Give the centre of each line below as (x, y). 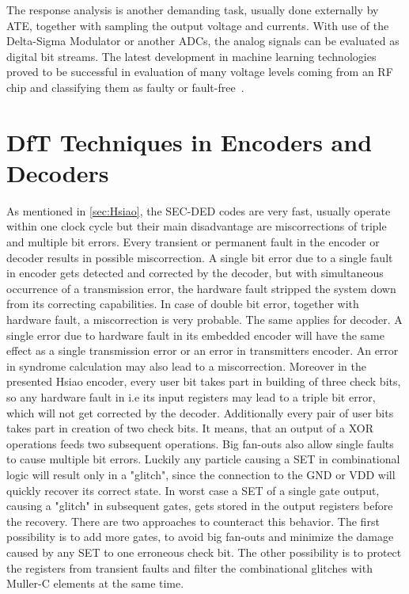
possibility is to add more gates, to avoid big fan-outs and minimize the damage (200, 537)
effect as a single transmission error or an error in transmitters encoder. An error (203, 350)
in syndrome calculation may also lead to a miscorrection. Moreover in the (187, 366)
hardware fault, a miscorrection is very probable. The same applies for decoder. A (204, 320)
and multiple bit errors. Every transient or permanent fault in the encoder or (193, 242)
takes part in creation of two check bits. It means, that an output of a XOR (190, 428)
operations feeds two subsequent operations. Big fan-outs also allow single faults (200, 443)
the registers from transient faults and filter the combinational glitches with (189, 567)
